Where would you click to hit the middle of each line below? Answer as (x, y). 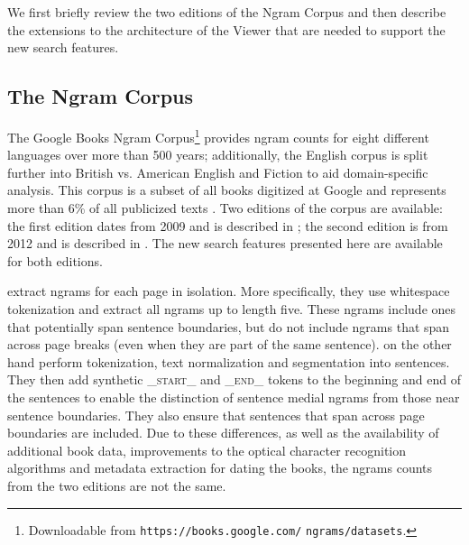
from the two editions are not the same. (117, 485)
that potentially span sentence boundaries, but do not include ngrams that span (229, 326)
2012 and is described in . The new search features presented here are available (225, 243)
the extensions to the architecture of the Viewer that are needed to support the (226, 29)
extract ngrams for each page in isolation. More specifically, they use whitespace (229, 291)
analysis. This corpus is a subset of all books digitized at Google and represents (227, 190)
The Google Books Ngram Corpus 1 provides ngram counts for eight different (218, 135)
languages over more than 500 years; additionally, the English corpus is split (218, 155)
